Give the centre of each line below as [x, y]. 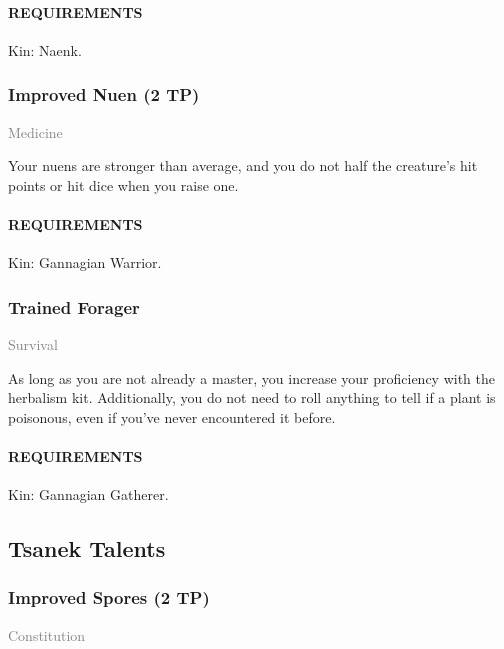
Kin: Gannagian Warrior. [85, 262]
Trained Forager [74, 306]
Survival [33, 344]
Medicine [35, 131]
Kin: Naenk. [45, 49]
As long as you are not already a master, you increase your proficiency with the [252, 377]
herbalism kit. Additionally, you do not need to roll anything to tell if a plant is [252, 397]
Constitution [47, 634]
